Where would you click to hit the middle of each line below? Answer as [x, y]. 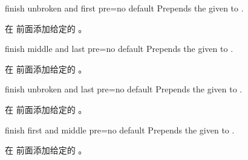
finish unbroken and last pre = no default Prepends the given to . [124, 89]
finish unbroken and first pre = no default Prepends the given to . [124, 8]
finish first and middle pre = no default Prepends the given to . [120, 130]
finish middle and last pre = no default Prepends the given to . [119, 49]
